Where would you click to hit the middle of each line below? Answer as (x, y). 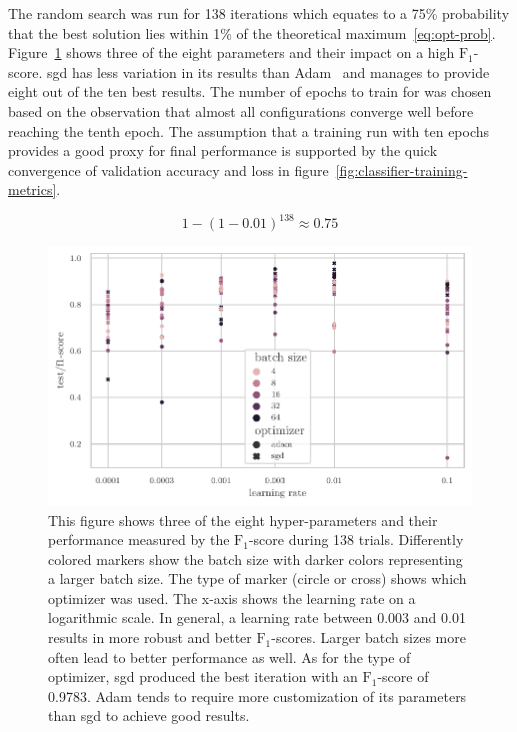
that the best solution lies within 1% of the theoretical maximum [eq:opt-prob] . (252, 32)
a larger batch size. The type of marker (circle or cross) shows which (257, 578)
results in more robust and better (150, 637)
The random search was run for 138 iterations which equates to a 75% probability (259, 13)
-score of (403, 676)
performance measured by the (139, 539)
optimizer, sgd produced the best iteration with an (203, 676)
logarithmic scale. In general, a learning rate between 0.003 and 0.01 (257, 617)
